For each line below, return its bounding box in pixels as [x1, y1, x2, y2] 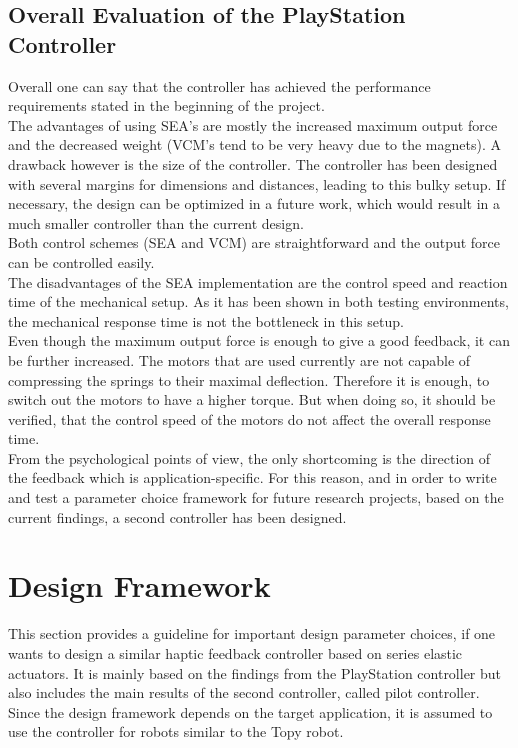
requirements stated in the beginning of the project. [8, 95, 325, 116]
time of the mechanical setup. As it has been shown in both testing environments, [8, 291, 509, 312]
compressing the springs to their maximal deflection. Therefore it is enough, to [8, 369, 490, 390]
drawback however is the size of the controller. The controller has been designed [8, 153, 498, 174]
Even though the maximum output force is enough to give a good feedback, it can [8, 330, 510, 351]
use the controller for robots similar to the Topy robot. [8, 721, 344, 742]
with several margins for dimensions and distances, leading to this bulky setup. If [8, 173, 506, 194]
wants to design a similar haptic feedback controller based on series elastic [8, 642, 463, 663]
